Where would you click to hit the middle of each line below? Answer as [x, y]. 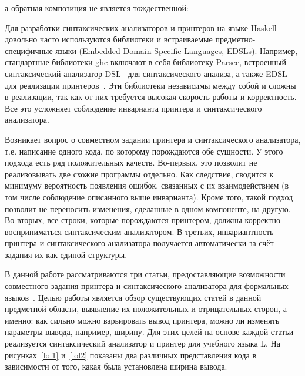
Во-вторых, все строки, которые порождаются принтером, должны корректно [143, 220]
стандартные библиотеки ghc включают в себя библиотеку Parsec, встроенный [145, 62]
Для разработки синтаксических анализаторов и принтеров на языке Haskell [141, 27]
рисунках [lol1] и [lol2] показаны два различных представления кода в [131, 355]
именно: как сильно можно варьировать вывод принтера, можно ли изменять [142, 320]
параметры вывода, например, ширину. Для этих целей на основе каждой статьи [149, 332]
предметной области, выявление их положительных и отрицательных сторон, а [146, 309]
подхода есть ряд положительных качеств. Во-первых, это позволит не [131, 162]
